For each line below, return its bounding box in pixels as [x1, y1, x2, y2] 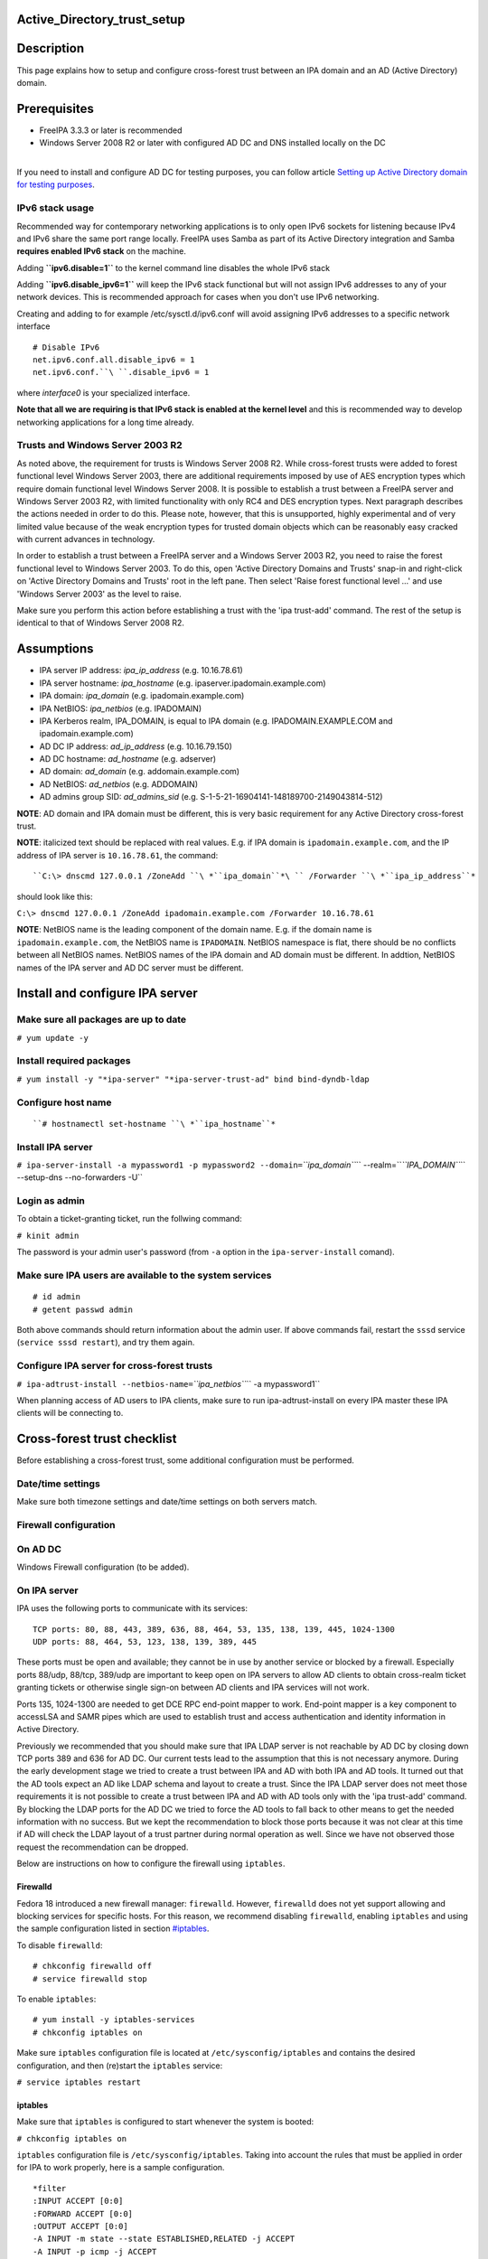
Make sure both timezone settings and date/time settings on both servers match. [16, 1496, 318, 1507]
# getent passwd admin [33, 1304, 134, 1315]
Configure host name [16, 1096, 112, 1109]
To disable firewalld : [16, 1939, 103, 1951]
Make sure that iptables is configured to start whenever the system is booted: [16, 2116, 314, 2127]
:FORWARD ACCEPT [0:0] [33, 2208, 134, 2218]
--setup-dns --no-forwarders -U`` [16, 1172, 144, 1183]
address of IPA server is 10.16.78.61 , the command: [16, 849, 219, 860]
